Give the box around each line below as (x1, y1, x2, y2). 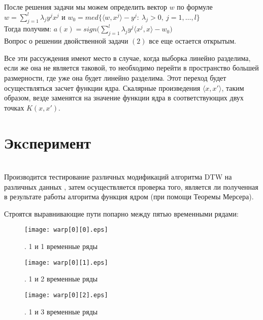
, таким (221, 82, 244, 93)
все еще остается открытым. (149, 35, 237, 46)
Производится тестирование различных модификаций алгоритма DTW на (4, 171, 232, 182)
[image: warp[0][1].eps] (24, 259, 108, 266)
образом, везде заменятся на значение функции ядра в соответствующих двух (4, 92, 244, 103)
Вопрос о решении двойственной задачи (4, 35, 128, 46)
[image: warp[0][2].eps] (24, 291, 108, 299)
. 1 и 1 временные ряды (24, 241, 98, 252)
